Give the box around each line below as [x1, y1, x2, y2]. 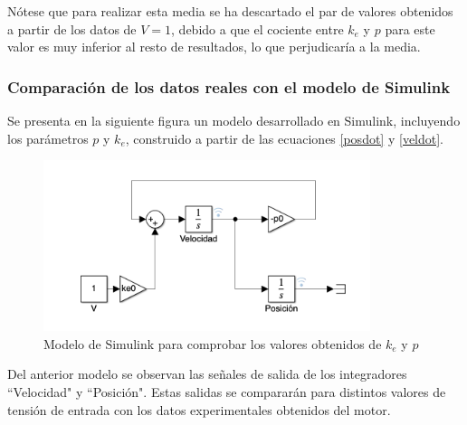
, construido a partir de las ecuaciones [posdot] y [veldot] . [125, 128, 444, 147]
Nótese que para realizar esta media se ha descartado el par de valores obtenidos [7, 2, 453, 20]
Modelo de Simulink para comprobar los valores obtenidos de [43, 334, 382, 353]
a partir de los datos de [7, 19, 137, 38]
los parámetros [7, 128, 89, 147]
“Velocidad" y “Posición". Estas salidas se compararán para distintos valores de [7, 382, 446, 401]
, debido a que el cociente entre [171, 19, 344, 38]
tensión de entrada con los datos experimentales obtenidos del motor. [7, 400, 391, 419]
